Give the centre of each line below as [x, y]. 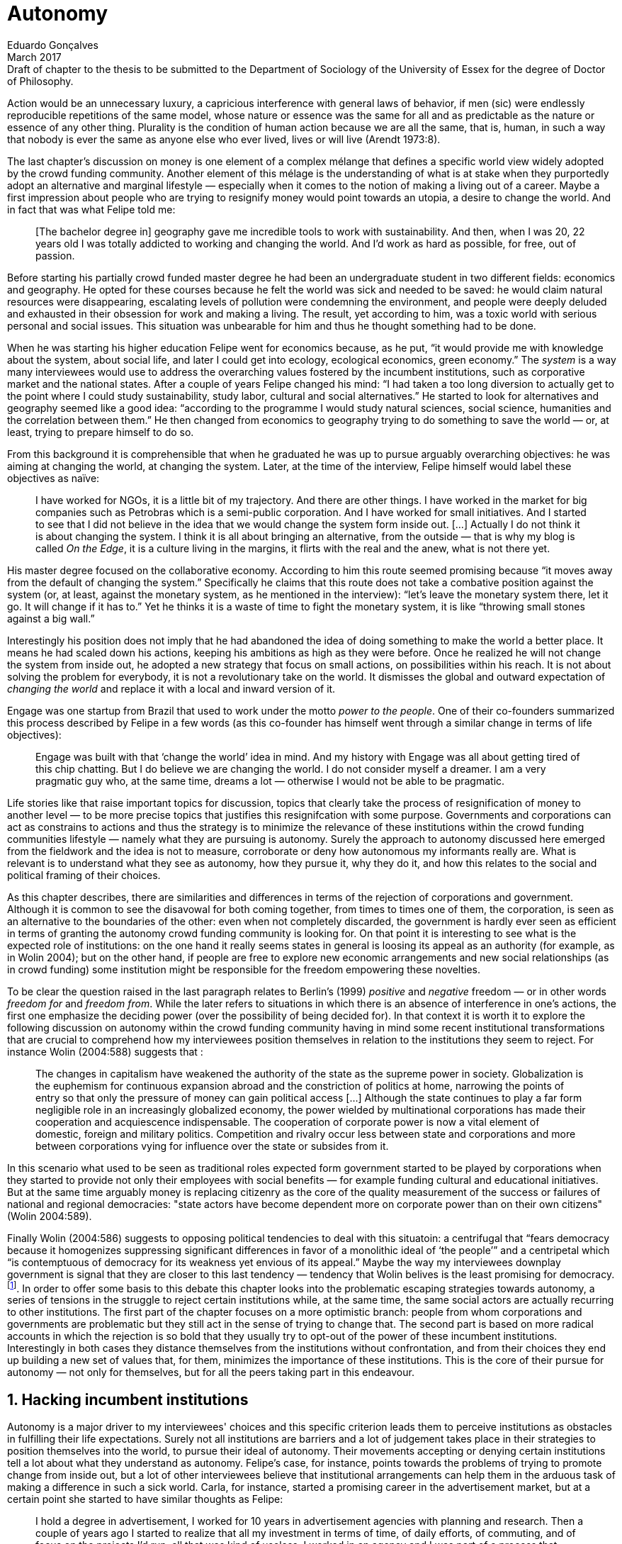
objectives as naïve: [53, 478]
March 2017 [34, 57]
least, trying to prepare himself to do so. [101, 432]
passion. [55, 255]
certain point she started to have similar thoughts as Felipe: [145, 1499]
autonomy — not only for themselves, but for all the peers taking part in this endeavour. [211, 1372]
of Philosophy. [40, 81]
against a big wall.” [51, 618]
